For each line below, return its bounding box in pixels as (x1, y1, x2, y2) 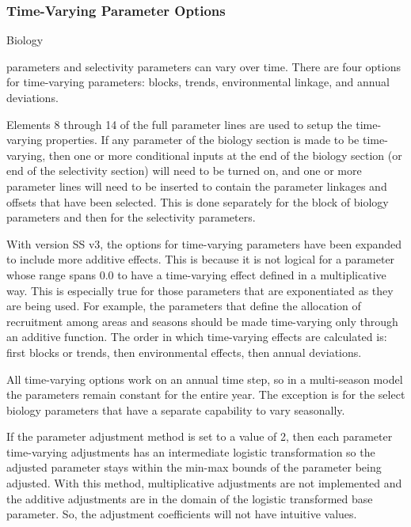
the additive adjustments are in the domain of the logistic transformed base (6, 490, 373, 506)
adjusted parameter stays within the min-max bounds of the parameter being (6, 459, 382, 476)
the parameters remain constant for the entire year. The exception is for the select (6, 386, 405, 403)
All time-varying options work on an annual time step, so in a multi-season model (6, 370, 403, 387)
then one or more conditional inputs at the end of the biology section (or (48, 146, 402, 163)
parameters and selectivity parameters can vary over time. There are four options (6, 58, 401, 74)
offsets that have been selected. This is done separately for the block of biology (6, 193, 389, 210)
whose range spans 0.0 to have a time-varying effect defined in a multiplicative (6, 266, 386, 282)
